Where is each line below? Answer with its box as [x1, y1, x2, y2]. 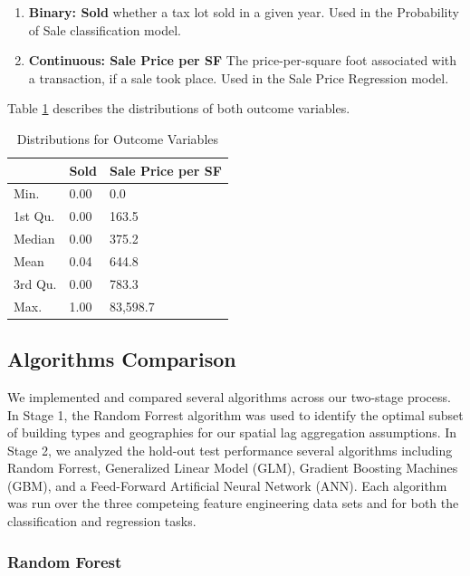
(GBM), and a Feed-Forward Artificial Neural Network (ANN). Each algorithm [7, 475, 447, 494]
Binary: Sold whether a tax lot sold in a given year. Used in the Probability [28, 3, 459, 21]
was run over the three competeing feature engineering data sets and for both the [7, 494, 459, 513]
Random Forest [7, 550, 122, 572]
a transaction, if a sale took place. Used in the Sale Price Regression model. [28, 68, 449, 87]
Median [14, 229, 55, 248]
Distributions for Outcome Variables [16, 129, 219, 148]
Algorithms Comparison [7, 345, 236, 373]
